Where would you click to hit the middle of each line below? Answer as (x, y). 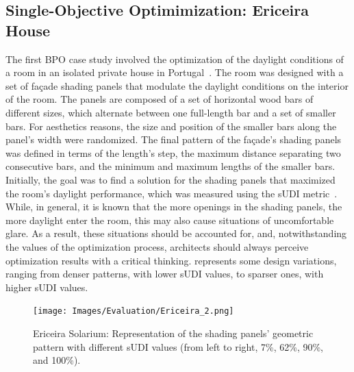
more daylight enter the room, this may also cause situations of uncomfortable (170, 220)
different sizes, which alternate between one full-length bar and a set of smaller (171, 112)
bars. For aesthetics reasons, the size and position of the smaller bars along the (171, 126)
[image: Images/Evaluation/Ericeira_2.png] (134, 311)
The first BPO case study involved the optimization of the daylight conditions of (175, 59)
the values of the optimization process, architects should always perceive (157, 246)
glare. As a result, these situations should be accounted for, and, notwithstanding (176, 233)
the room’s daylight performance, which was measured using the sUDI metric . (172, 193)
